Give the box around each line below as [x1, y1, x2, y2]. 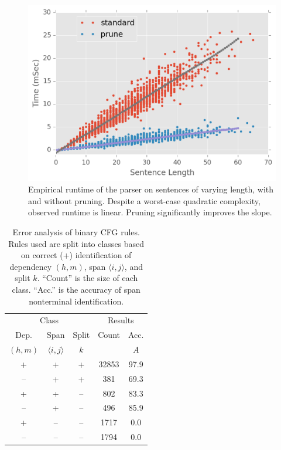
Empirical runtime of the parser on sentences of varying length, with [28, 183, 274, 195]
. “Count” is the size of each [37, 272, 138, 284]
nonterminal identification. [29, 295, 124, 307]
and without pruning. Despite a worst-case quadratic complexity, [28, 194, 261, 207]
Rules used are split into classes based [8, 237, 145, 249]
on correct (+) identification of [21, 249, 132, 261]
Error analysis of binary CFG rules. [12, 225, 140, 238]
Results [107, 314, 134, 326]
